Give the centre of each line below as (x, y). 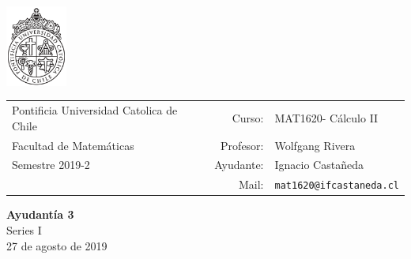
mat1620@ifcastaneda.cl (337, 186)
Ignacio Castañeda (319, 165)
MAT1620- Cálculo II (326, 117)
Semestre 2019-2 (51, 165)
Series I (24, 230)
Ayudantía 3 (40, 214)
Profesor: (242, 145)
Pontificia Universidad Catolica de (95, 110)
